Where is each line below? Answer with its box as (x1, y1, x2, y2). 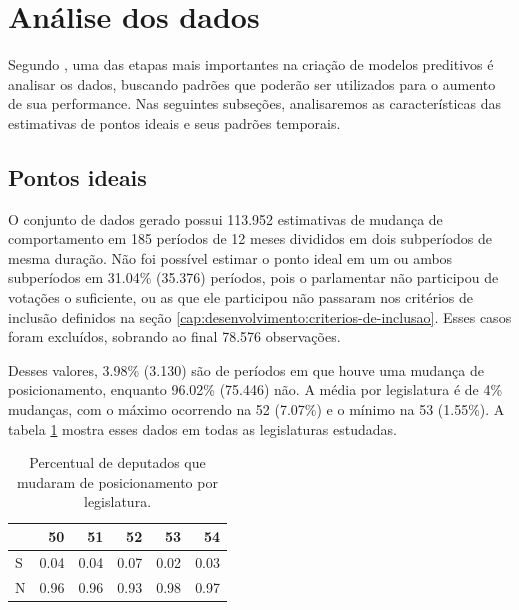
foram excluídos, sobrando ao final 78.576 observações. (8, 326, 341, 347)
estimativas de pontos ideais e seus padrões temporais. (8, 112, 341, 133)
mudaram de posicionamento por (17, 471, 218, 492)
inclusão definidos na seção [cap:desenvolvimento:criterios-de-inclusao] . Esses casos (8, 306, 512, 327)
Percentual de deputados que (29, 452, 206, 473)
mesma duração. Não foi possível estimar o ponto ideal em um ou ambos (8, 247, 453, 268)
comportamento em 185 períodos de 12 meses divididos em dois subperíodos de (8, 228, 493, 249)
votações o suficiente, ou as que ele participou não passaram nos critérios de (8, 287, 473, 308)
